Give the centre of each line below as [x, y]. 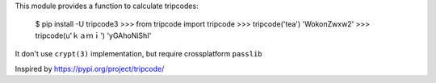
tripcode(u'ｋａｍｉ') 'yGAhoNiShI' [93, 35]
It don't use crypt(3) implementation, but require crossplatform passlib [138, 54]
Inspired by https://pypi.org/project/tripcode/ [90, 68]
